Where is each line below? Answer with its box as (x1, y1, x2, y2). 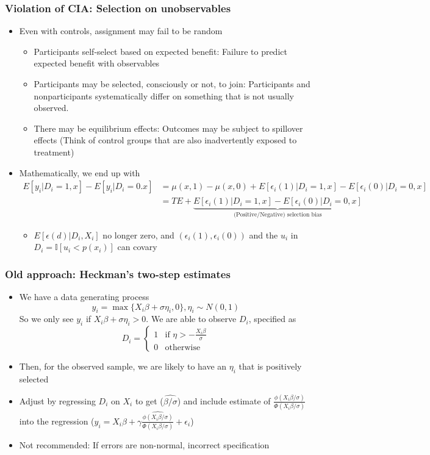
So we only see (19, 312, 74, 325)
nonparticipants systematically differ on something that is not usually (34, 89, 294, 102)
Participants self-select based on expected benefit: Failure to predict (34, 45, 287, 57)
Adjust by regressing (19, 394, 96, 407)
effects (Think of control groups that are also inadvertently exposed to (34, 134, 297, 146)
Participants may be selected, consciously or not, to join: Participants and (34, 77, 310, 90)
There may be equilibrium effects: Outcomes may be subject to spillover (34, 121, 303, 134)
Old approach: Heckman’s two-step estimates (5, 266, 231, 281)
